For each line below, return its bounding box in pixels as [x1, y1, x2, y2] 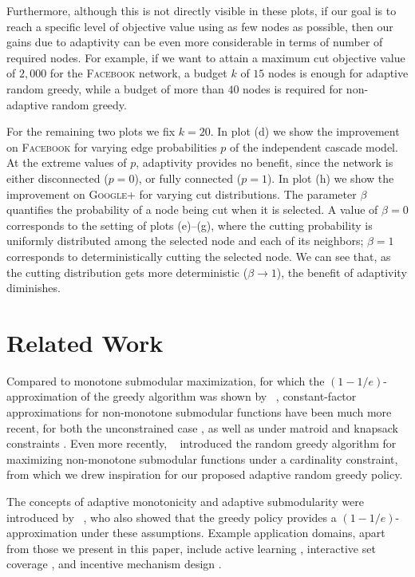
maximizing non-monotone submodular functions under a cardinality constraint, [6, 450, 398, 467]
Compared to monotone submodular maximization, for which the [6, 372, 325, 389]
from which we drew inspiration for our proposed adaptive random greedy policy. [6, 466, 403, 483]
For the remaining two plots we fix [6, 123, 176, 140]
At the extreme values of [6, 154, 127, 171]
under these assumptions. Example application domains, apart [81, 524, 385, 541]
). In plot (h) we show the [267, 169, 394, 186]
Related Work [6, 326, 164, 358]
